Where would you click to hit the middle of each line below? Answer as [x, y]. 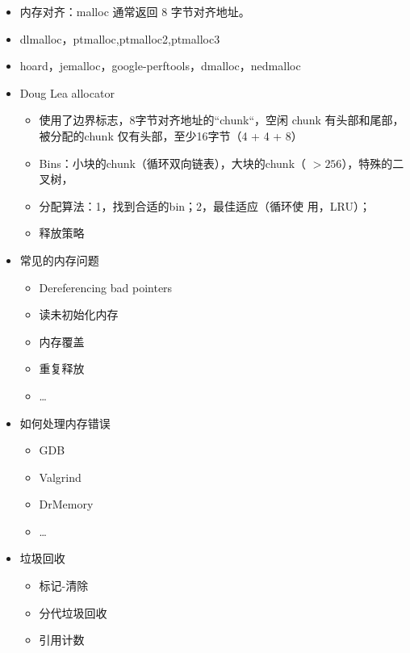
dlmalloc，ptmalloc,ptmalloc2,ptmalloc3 [120, 38]
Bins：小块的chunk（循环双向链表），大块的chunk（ [173, 163]
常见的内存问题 [59, 260]
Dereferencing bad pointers [106, 287]
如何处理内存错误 [65, 423]
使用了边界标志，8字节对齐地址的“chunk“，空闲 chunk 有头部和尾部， [222, 120]
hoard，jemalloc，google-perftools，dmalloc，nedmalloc [160, 66]
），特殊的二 [373, 163]
